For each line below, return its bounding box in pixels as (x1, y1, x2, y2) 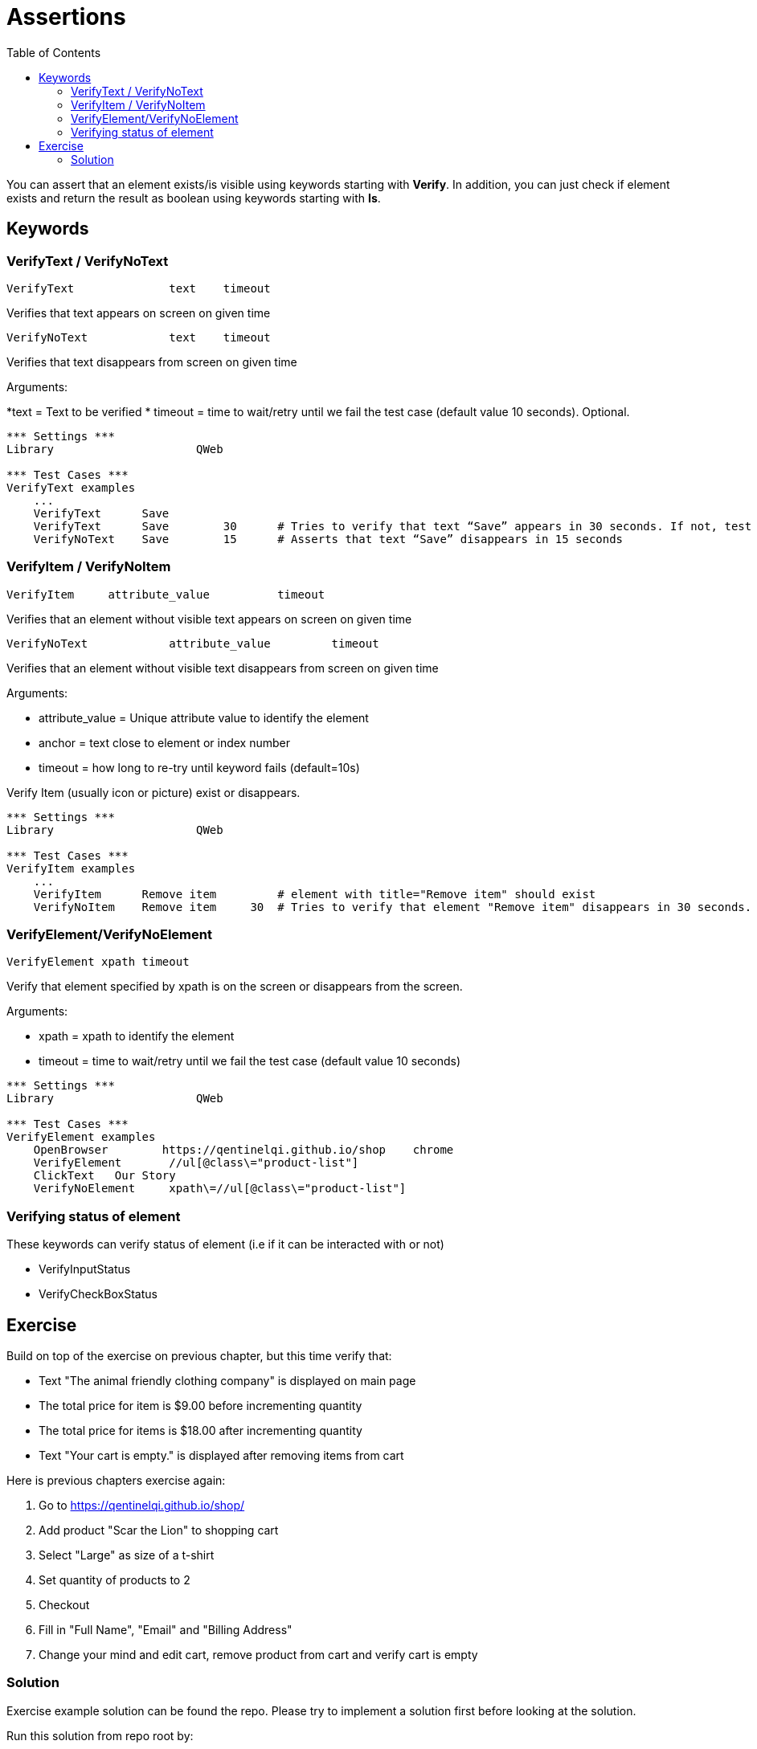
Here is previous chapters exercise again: (6, 1473, 226, 1488)
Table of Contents (6, 45, 101, 59)
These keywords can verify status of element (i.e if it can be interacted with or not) (6, 1237, 444, 1252)
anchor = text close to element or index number (39, 735, 290, 750)
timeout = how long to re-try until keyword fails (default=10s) (39, 760, 360, 774)
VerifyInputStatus (39, 1262, 131, 1277)
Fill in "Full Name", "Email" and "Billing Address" (39, 1623, 293, 1637)
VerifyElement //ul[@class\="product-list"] (33, 1156, 359, 1170)
